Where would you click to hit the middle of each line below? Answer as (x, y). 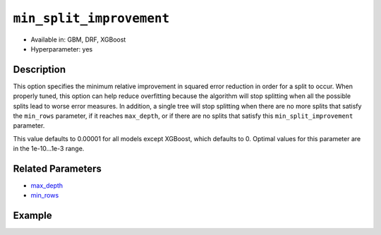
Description (40, 70)
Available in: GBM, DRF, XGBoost (78, 40)
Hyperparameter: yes (62, 49)
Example (32, 216)
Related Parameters (58, 169)
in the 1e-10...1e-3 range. (49, 149)
